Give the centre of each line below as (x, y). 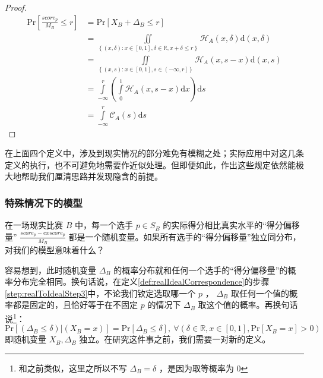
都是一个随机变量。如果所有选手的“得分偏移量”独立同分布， (185, 236)
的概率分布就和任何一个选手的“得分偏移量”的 (201, 270)
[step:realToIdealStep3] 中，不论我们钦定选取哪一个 (100, 293)
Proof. (16, 7)
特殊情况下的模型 (44, 202)
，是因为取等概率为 (196, 368)
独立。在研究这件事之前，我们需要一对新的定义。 (175, 339)
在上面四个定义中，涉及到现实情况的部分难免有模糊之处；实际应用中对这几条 (154, 153)
